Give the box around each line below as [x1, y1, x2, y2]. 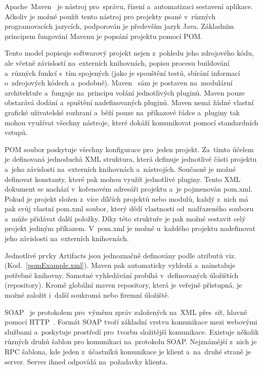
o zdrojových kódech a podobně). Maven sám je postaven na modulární [5, 77, 233, 88]
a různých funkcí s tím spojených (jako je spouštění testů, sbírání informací [5, 67, 240, 78]
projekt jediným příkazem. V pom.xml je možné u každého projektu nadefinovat [5, 223, 255, 234]
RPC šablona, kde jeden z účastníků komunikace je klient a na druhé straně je [5, 346, 251, 356]
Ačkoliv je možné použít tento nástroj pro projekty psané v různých [5, 11, 216, 21]
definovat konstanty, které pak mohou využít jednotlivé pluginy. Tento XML [5, 173, 241, 184]
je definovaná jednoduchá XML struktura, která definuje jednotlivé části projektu [5, 154, 257, 164]
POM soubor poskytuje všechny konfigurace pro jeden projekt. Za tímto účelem [5, 144, 254, 154]
